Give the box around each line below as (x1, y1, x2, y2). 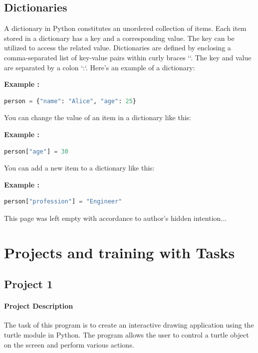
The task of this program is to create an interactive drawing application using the (4, 320, 254, 330)
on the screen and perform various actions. (4, 339, 134, 350)
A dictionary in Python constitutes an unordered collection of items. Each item (4, 23, 247, 33)
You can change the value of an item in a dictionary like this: (4, 112, 192, 123)
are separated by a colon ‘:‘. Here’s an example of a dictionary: (4, 62, 195, 72)
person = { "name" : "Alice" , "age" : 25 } (4, 97, 136, 105)
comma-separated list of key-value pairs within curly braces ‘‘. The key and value (4, 52, 252, 62)
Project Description (4, 301, 73, 311)
